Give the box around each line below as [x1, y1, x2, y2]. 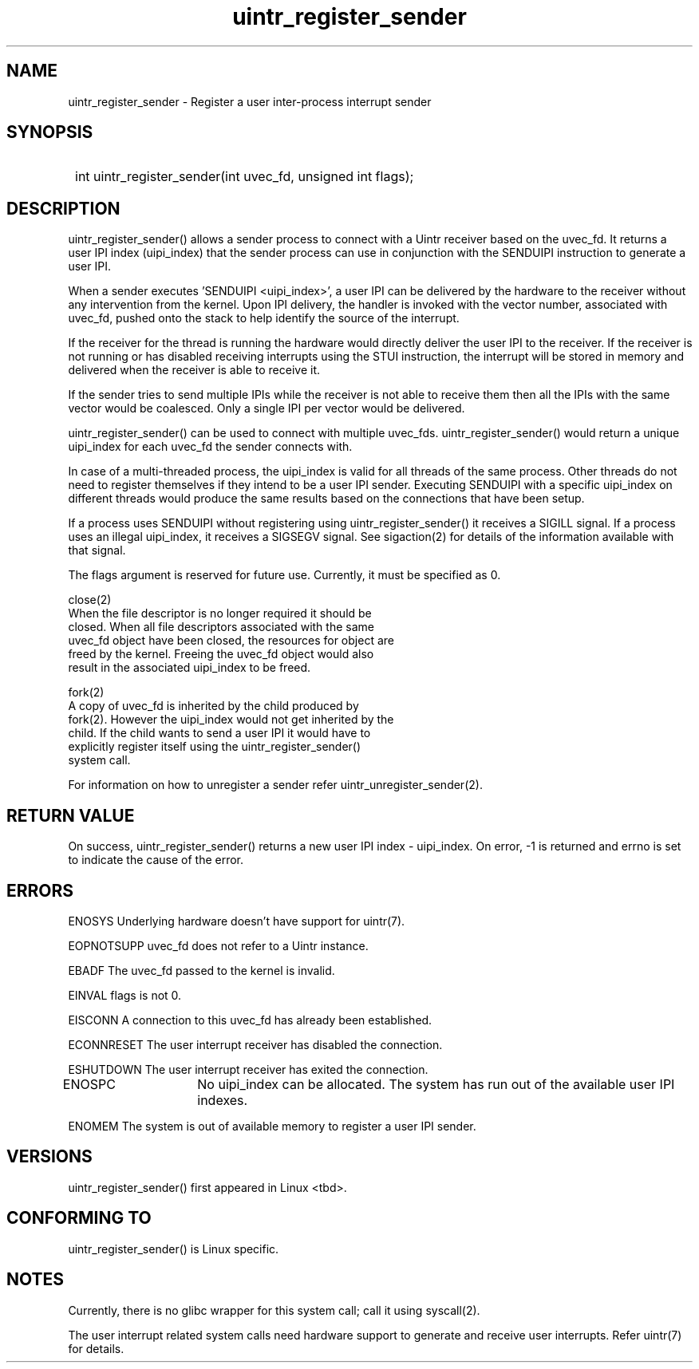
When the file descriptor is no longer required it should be [68, 606, 372, 621]
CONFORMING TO [6, 1208, 152, 1229]
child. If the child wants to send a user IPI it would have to [68, 726, 371, 740]
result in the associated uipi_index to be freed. [68, 661, 311, 675]
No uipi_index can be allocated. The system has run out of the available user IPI [197, 1075, 675, 1092]
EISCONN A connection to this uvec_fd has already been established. [68, 1012, 432, 1027]
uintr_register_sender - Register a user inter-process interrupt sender [68, 94, 432, 108]
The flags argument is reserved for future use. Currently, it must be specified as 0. [68, 568, 501, 582]
